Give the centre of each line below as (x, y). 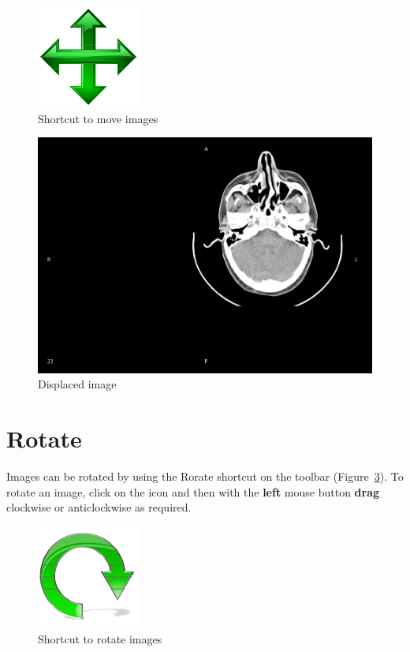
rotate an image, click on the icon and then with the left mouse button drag (193, 491)
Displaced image (77, 384)
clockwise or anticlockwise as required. (99, 507)
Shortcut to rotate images (100, 638)
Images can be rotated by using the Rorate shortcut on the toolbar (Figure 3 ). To (205, 476)
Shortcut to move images (98, 118)
